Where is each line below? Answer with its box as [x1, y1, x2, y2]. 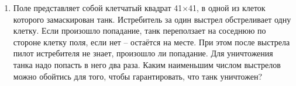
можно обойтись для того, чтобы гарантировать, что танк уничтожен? [13, 70, 262, 82]
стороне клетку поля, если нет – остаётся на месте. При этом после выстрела [13, 35, 290, 48]
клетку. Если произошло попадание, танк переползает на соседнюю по [13, 24, 266, 37]
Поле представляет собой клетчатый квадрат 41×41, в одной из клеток [13, 2, 266, 13]
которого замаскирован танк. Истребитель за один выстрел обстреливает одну [13, 13, 291, 25]
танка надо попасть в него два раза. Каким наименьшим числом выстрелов [13, 58, 281, 70]
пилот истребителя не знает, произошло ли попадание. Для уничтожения [13, 47, 273, 59]
